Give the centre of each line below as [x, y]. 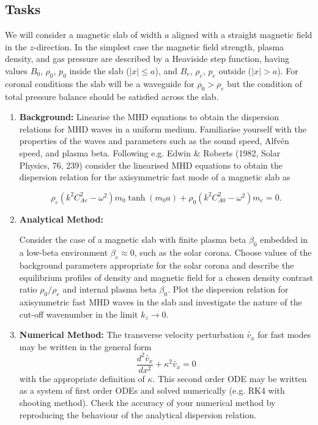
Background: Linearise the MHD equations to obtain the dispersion [149, 117]
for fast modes [284, 335]
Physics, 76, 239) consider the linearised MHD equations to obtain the [151, 165]
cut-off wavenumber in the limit [79, 314]
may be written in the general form [85, 346]
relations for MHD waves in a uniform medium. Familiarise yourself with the [163, 128]
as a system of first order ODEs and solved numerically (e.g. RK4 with [152, 390]
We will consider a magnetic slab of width [83, 35]
